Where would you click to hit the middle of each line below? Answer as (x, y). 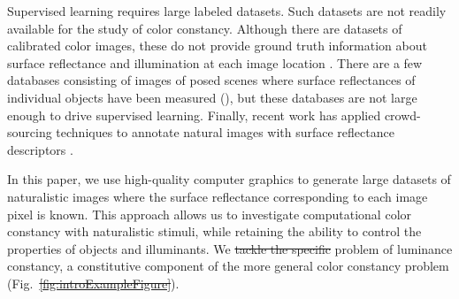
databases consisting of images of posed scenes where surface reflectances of (211, 80)
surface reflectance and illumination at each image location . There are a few (215, 62)
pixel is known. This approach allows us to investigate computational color (210, 214)
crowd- (402, 115)
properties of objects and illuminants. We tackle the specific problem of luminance (230, 248)
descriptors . (40, 149)
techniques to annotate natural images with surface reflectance (225, 132)
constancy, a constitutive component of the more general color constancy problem (228, 266)
